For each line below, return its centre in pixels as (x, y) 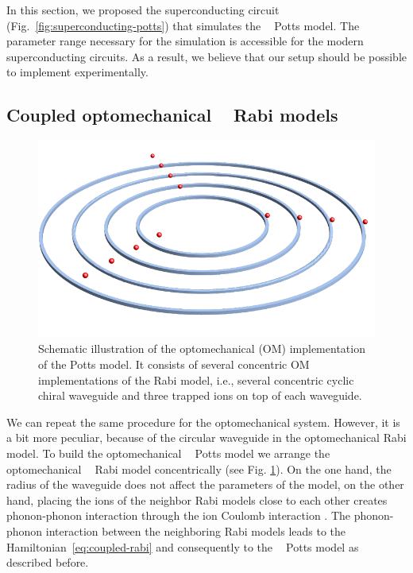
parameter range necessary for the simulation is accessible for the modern (185, 41)
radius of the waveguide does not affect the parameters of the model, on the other (205, 484)
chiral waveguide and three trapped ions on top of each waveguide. (200, 395)
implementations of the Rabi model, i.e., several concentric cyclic (196, 379)
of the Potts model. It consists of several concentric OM (174, 364)
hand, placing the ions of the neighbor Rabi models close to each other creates (197, 499)
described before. (48, 562)
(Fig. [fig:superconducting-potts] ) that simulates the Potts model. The (183, 25)
